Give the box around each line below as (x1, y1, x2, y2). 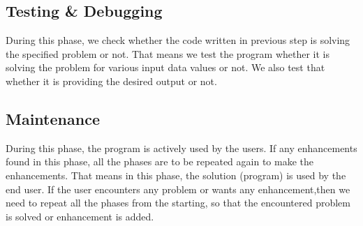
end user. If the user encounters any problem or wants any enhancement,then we (6, 181, 350, 196)
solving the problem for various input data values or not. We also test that (6, 60, 325, 75)
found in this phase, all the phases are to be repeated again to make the (6, 154, 313, 169)
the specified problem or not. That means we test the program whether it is (6, 46, 330, 61)
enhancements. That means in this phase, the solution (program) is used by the (6, 167, 346, 182)
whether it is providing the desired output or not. (6, 73, 217, 88)
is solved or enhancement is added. (6, 209, 154, 223)
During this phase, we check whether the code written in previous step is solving (6, 33, 350, 47)
